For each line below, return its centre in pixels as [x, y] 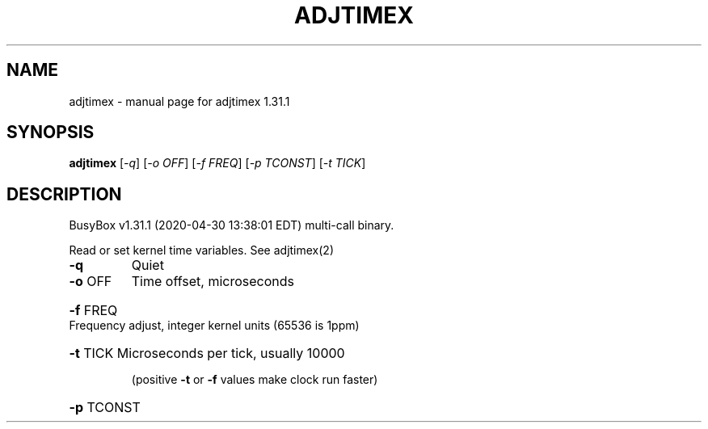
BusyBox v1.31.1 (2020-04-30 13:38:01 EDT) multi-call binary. [232, 225]
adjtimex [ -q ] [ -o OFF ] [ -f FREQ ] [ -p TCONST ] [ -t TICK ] [217, 163]
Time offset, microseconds [213, 282]
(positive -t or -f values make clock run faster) [255, 380]
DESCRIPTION [64, 194]
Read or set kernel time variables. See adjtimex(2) [202, 250]
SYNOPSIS [51, 132]
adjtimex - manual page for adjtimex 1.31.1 [179, 101]
